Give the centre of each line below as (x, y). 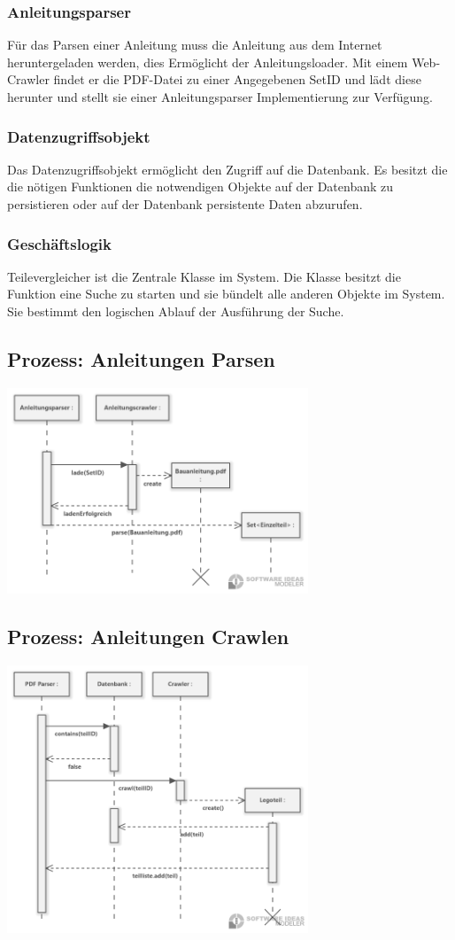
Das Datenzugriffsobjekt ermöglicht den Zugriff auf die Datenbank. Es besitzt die (227, 169)
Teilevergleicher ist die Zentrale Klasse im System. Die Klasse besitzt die (204, 276)
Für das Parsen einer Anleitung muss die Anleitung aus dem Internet (195, 45)
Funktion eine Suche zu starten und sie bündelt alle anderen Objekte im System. (226, 294)
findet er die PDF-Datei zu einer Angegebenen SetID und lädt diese (237, 79)
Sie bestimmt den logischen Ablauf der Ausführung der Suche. (176, 311)
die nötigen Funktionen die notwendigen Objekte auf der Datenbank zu (201, 186)
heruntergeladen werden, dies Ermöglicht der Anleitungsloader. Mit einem (208, 62)
